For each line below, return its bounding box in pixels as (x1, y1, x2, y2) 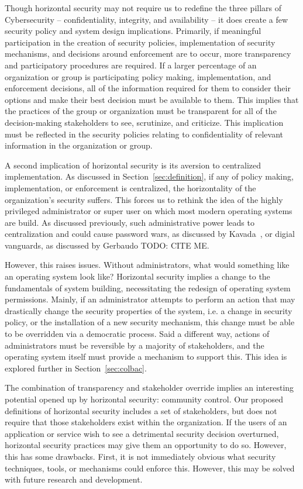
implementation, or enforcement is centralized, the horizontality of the (5, 181, 256, 194)
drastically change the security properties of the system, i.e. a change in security (5, 304, 292, 316)
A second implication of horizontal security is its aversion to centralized (5, 159, 261, 171)
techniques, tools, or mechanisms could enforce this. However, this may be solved (5, 462, 295, 474)
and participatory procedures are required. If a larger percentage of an (5, 58, 257, 71)
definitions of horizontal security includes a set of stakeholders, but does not (5, 404, 277, 416)
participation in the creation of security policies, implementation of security (5, 36, 276, 48)
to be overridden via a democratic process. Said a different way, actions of (5, 328, 270, 340)
